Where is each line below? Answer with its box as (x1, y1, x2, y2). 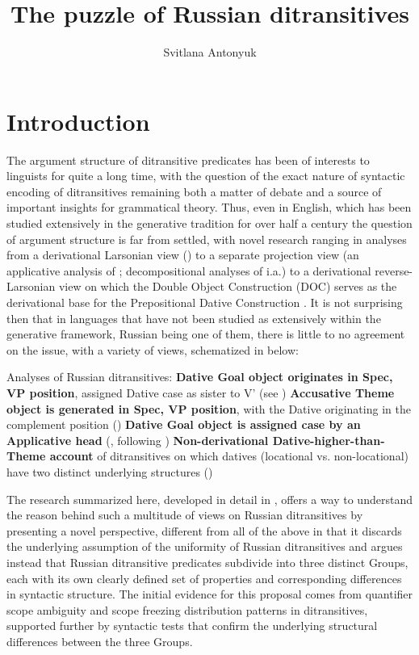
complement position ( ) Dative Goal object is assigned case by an (6, 416, 361, 433)
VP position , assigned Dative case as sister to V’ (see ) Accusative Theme (6, 384, 395, 401)
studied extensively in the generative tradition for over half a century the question (6, 215, 413, 232)
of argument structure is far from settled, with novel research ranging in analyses (6, 230, 407, 247)
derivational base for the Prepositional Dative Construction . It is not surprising (6, 294, 403, 310)
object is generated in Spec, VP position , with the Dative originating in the (6, 400, 411, 417)
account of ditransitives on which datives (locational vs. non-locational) (49, 447, 409, 464)
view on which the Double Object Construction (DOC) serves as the (58, 278, 397, 295)
